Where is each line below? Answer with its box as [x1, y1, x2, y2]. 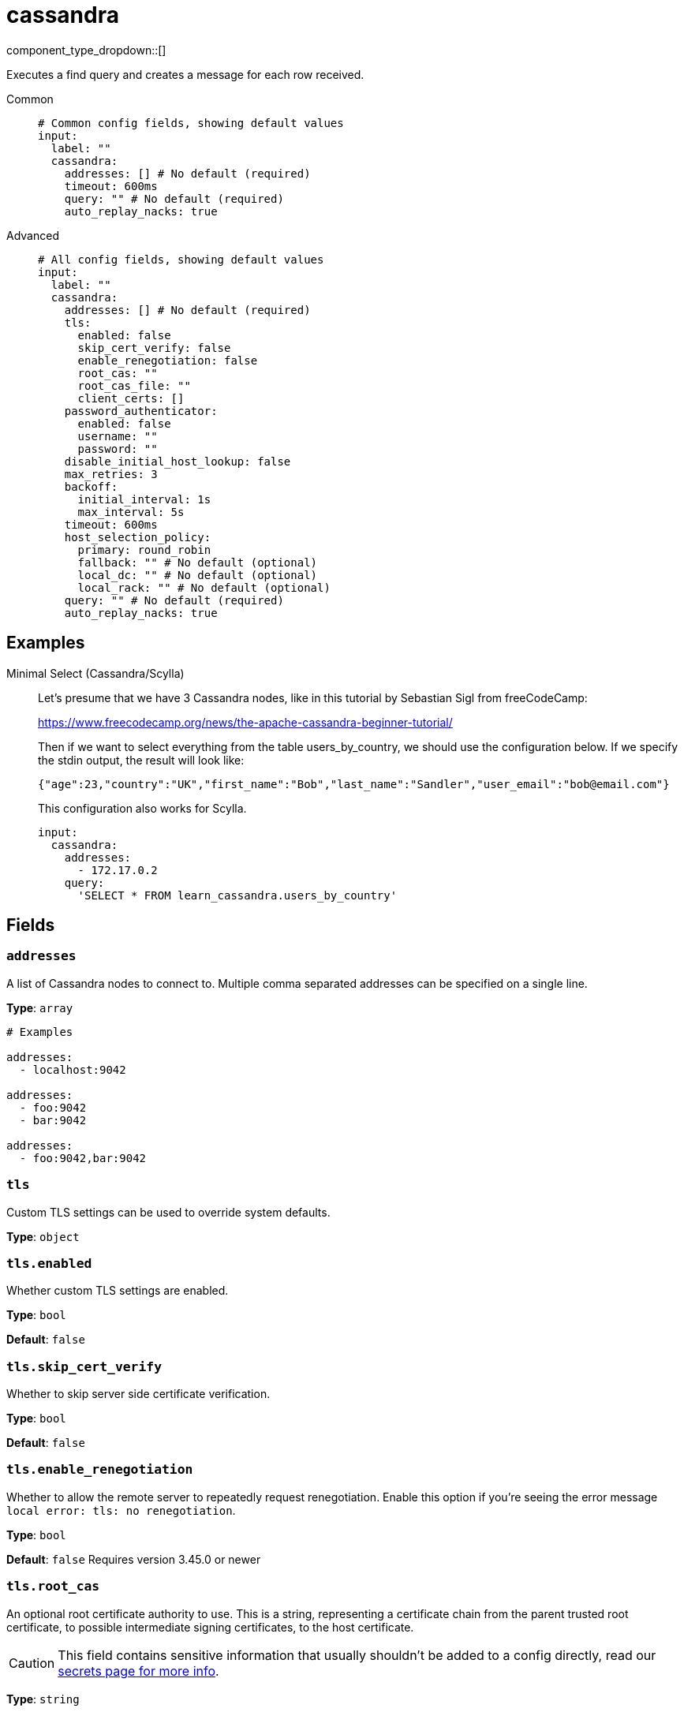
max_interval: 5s [77, 505, 185, 518]
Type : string [6, 1691, 80, 1706]
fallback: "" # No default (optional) [77, 555, 318, 569]
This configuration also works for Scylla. [38, 801, 247, 815]
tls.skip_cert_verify [6, 1359, 162, 1374]
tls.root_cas [6, 1579, 100, 1594]
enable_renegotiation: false [77, 353, 258, 367]
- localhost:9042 [19, 1063, 126, 1076]
